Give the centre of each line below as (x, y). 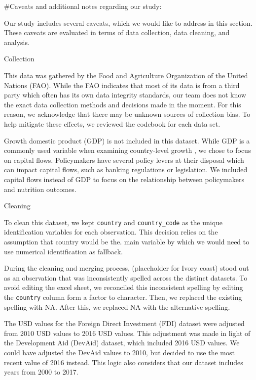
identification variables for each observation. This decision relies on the (111, 232)
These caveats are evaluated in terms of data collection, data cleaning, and (117, 32)
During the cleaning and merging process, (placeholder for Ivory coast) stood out (127, 268)
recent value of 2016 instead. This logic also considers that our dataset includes (124, 362)
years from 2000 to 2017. (41, 372)
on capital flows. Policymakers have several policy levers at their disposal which (124, 160)
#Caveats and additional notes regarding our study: (83, 6)
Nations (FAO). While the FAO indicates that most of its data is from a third (122, 85)
